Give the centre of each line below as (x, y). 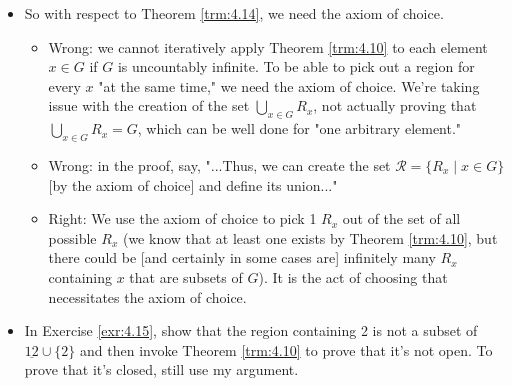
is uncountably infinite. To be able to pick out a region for (296, 66)
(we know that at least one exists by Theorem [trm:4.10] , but (310, 237)
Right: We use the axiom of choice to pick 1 (182, 218)
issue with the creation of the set (149, 105)
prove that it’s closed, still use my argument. (161, 369)
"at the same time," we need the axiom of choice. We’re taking (289, 85)
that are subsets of (186, 276)
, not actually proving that (395, 105)
